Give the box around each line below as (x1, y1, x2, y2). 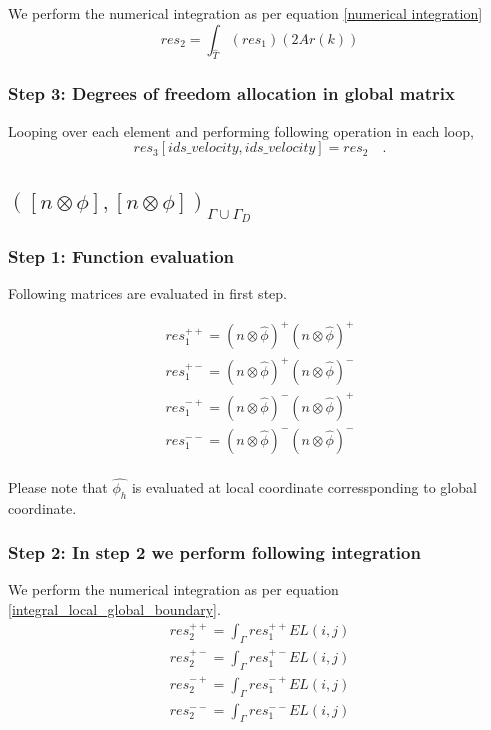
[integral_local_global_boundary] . (8, 599, 221, 620)
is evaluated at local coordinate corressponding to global (131, 476, 477, 497)
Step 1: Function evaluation (8, 244, 235, 269)
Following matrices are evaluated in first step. (8, 283, 287, 304)
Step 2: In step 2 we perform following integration (8, 540, 421, 565)
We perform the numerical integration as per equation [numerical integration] (8, 3, 483, 23)
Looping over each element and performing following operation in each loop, (8, 120, 474, 141)
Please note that (8, 476, 108, 497)
